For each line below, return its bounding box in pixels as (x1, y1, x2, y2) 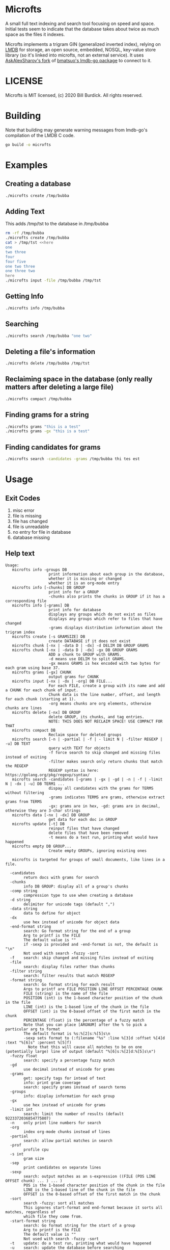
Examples (5, 159, 48, 171)
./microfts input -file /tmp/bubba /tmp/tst (5, 278, 101, 283)
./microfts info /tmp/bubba (5, 305, 65, 310)
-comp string (10, 888, 38, 893)
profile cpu (23, 1147, 49, 1152)
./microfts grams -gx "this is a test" (5, 429, 90, 434)
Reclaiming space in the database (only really (5, 375, 153, 383)
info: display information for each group (23, 1093, 115, 1099)
